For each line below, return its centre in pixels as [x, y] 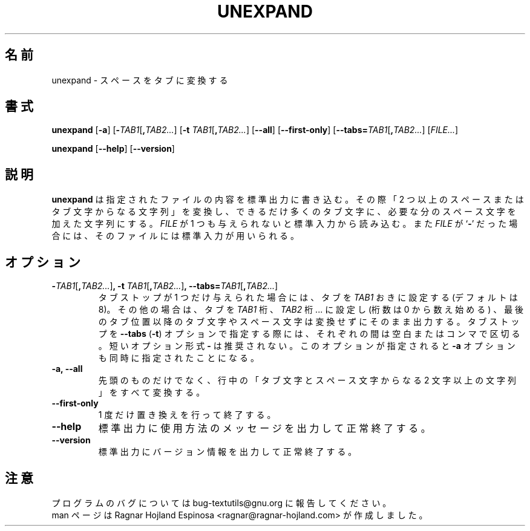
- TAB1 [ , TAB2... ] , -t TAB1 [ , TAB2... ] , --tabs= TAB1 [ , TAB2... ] [165, 286]
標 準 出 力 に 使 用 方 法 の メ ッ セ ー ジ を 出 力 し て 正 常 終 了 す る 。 [264, 428]
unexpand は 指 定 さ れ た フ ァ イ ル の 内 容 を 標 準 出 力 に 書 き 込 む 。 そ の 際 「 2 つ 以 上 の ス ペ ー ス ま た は [288, 200]
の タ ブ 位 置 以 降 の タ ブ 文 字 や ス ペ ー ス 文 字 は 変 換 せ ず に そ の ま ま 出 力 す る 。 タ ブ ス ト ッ [309, 322]
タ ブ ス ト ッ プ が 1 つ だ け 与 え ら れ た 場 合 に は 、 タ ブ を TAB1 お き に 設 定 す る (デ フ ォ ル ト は [308, 298]
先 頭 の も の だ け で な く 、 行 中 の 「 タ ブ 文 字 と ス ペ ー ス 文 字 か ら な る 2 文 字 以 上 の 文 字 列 [307, 380]
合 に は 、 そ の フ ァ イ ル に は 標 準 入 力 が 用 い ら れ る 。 [175, 236]
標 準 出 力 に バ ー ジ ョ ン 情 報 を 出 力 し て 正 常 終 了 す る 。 [227, 452]
